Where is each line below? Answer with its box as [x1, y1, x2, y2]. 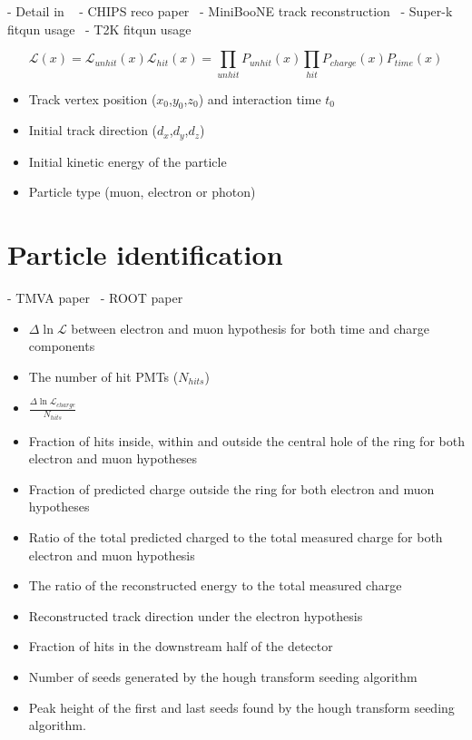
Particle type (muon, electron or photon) [28, 182, 256, 201]
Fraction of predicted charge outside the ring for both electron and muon [28, 479, 435, 498]
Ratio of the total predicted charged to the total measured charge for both [28, 528, 443, 547]
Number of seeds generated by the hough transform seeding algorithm [28, 667, 418, 686]
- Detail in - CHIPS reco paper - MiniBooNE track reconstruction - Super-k [7, 2, 453, 20]
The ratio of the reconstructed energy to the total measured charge [28, 576, 402, 595]
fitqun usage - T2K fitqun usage [7, 19, 192, 38]
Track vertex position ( [28, 89, 157, 108]
